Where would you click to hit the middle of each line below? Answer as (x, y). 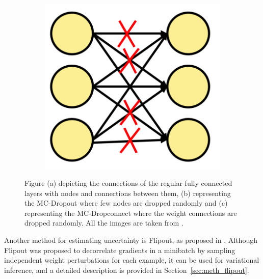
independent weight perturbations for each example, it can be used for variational (132, 260)
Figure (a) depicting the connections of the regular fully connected (128, 183)
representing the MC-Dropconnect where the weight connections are (131, 213)
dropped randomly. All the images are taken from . (104, 223)
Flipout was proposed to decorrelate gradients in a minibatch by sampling (120, 250)
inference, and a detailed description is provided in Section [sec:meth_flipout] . (127, 270)
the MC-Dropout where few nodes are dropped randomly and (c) (126, 203)
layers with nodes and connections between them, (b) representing (128, 193)
